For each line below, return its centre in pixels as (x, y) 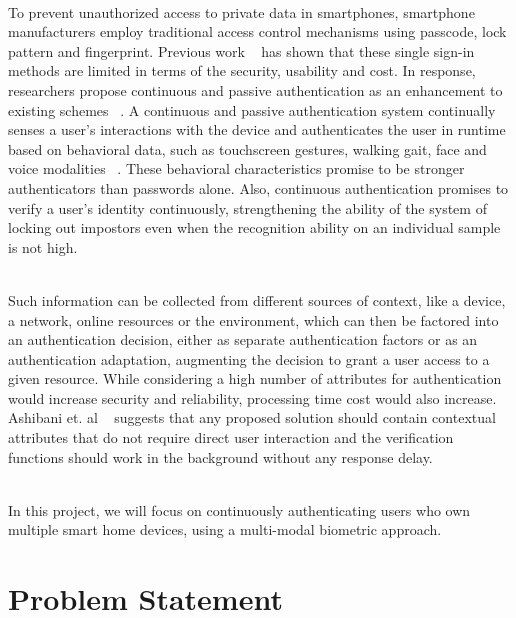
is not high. (43, 246)
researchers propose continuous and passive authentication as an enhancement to (255, 89)
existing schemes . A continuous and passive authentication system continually (252, 109)
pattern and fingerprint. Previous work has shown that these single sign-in (241, 50)
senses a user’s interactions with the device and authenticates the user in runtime (257, 129)
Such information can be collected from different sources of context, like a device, (257, 299)
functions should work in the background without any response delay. (220, 456)
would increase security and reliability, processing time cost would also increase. (252, 397)
